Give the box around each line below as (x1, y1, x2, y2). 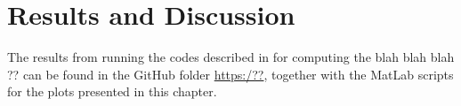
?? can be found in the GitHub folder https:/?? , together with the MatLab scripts (7, 64, 454, 83)
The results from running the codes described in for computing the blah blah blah (7, 48, 455, 66)
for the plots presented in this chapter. (7, 82, 217, 101)
